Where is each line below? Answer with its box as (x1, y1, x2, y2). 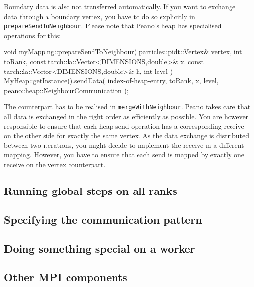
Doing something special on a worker (4, 240, 195, 256)
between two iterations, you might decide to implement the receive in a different (4, 140, 244, 150)
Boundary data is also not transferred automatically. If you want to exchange (4, 1, 236, 11)
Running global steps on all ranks (4, 183, 177, 198)
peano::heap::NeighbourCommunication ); (4, 85, 129, 95)
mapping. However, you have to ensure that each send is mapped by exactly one (4, 149, 245, 160)
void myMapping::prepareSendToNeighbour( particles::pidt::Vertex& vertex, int (4, 47, 242, 57)
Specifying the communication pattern (4, 212, 202, 227)
